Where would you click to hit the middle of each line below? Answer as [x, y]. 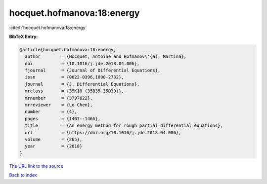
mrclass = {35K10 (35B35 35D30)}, [74, 91]
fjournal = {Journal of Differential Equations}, [93, 71]
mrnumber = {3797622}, [59, 98]
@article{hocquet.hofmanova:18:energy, [68, 50]
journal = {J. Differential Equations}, [82, 84]
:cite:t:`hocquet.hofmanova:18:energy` [48, 28]
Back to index [23, 175]
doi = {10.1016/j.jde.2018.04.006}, [82, 63]
